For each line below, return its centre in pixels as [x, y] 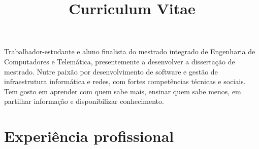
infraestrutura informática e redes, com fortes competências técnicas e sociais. [125, 81]
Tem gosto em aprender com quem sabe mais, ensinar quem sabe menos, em [123, 91]
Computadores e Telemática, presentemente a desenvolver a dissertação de [120, 61]
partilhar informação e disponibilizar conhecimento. [84, 101]
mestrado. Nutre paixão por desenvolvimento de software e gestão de [111, 71]
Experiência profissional [89, 136]
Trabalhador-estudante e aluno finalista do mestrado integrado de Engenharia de [130, 51]
